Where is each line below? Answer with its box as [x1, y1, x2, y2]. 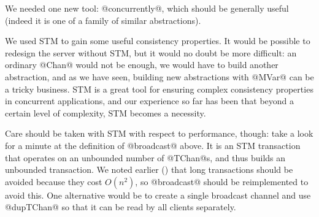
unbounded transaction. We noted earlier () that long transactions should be [5, 163, 293, 176]
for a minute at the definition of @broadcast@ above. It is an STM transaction [5, 139, 301, 151]
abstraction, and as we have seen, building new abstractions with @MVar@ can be [5, 70, 314, 83]
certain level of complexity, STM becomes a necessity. [5, 106, 206, 119]
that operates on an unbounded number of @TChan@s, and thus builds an [5, 151, 286, 164]
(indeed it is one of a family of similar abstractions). [5, 13, 201, 26]
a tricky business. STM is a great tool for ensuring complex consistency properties [5, 82, 313, 95]
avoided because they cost [5, 175, 102, 188]
